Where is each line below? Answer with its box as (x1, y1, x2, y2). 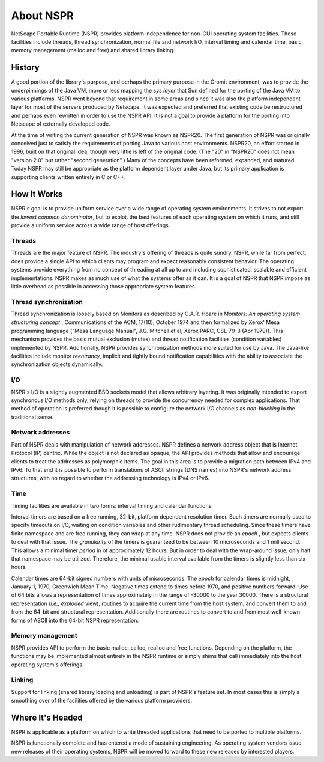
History (11, 62, 40, 73)
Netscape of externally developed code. (11, 120, 110, 127)
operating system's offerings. (11, 661, 84, 668)
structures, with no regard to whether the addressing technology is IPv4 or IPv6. (11, 475, 209, 482)
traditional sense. (11, 413, 54, 421)
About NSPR (11, 9, 74, 22)
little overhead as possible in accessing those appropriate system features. (11, 282, 197, 290)
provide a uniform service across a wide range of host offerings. (11, 222, 170, 229)
